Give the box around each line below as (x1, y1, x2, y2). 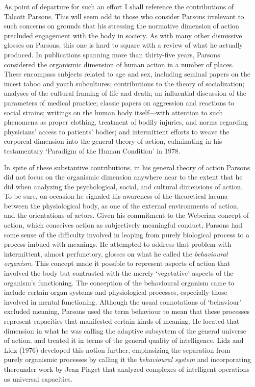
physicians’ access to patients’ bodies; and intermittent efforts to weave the (4, 126, 229, 136)
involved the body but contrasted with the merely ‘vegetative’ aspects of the (4, 268, 233, 278)
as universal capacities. (4, 373, 73, 384)
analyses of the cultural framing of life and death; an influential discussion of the (4, 88, 247, 98)
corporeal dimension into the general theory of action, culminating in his (4, 136, 222, 146)
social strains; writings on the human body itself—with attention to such (4, 107, 223, 117)
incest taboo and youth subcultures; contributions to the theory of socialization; (4, 78, 245, 88)
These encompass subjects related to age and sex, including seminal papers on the (4, 69, 251, 79)
